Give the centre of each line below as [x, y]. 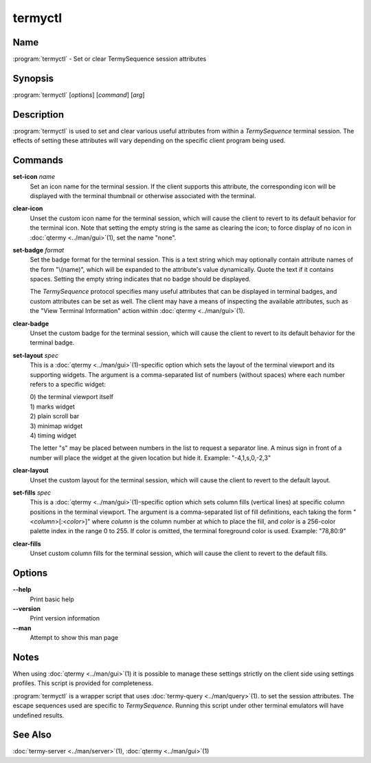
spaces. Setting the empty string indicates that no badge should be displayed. [140, 279]
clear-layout [31, 471]
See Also [32, 735]
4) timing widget [53, 435]
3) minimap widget [56, 426]
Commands [38, 161]
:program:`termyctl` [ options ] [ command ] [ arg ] [79, 95]
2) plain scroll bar [55, 416]
